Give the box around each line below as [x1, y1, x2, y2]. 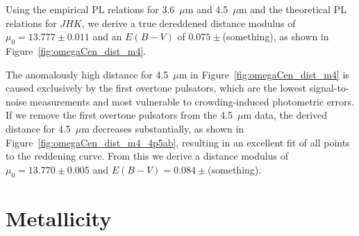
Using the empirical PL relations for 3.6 [6, 2, 175, 16]
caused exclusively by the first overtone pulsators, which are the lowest [6, 81, 307, 95]
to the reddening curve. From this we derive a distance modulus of [6, 149, 288, 163]
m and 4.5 [185, 2, 228, 16]
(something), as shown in [222, 29, 329, 44]
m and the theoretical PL [238, 2, 347, 16]
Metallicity [6, 203, 112, 232]
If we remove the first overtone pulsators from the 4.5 [6, 108, 233, 122]
